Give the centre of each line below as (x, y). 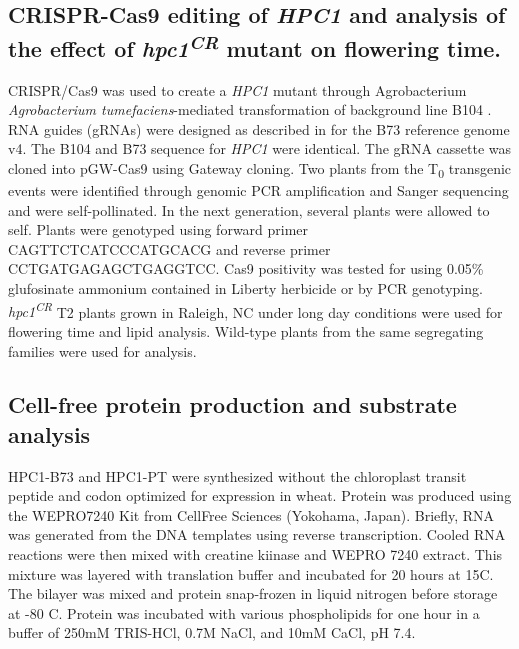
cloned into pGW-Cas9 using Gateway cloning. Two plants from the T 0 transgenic (260, 169)
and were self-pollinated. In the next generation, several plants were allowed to (249, 209)
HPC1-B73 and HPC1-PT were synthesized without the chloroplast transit (237, 475)
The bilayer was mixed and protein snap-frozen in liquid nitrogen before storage (253, 593)
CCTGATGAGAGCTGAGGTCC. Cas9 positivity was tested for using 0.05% (246, 268)
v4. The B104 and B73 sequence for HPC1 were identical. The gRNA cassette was (260, 148)
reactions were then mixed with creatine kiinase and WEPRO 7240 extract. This (255, 554)
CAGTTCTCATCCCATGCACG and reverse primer (169, 248)
